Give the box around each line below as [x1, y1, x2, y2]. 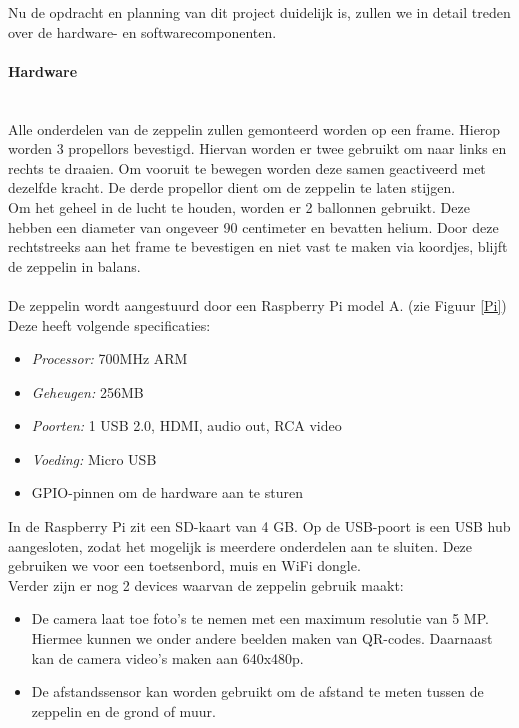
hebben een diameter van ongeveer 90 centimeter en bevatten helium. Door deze [8, 216, 499, 237]
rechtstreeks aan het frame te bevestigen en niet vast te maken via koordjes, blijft [8, 236, 508, 257]
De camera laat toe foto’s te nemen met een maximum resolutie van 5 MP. [31, 608, 489, 629]
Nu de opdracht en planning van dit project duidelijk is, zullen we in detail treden [8, 2, 511, 22]
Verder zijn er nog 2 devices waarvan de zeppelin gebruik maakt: [8, 574, 404, 595]
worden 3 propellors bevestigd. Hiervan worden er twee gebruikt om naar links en [8, 138, 507, 159]
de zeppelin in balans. [8, 255, 141, 276]
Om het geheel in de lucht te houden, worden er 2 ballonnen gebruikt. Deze [8, 196, 470, 217]
